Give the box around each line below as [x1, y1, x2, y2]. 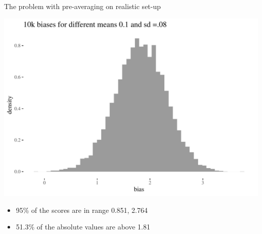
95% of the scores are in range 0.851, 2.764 [16, 204, 148, 215]
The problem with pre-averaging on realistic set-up [4, 1, 161, 11]
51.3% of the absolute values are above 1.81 [16, 221, 150, 232]
